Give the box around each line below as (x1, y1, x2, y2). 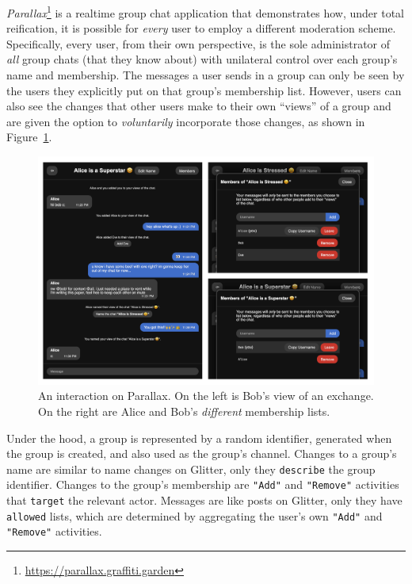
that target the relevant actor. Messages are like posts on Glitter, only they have (6, 492, 402, 509)
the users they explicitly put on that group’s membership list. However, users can (6, 82, 402, 98)
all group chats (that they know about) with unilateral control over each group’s (6, 51, 398, 67)
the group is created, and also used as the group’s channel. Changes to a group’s (6, 445, 397, 462)
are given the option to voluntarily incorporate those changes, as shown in (6, 113, 365, 129)
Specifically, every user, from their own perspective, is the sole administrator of (6, 35, 391, 52)
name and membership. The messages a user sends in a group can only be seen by (6, 67, 405, 83)
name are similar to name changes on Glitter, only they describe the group (6, 460, 376, 477)
